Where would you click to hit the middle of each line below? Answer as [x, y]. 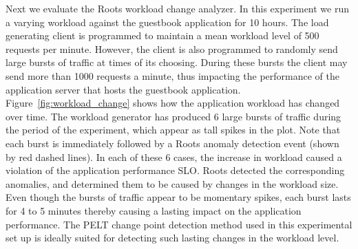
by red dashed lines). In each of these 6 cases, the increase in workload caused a [174, 156]
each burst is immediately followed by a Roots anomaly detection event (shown [172, 143]
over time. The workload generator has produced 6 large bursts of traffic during [173, 116]
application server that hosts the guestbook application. [123, 89]
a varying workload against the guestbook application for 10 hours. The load [167, 22]
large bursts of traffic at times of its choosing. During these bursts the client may [177, 62]
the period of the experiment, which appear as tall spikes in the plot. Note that [173, 130]
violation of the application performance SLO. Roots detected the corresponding [175, 170]
